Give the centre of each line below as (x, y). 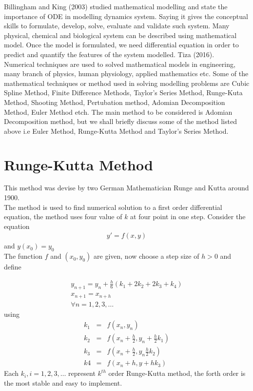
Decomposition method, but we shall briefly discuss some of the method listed (120, 121)
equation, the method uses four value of (63, 216)
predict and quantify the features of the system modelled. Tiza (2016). (109, 54)
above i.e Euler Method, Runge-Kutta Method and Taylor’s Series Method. (116, 131)
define (13, 267)
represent (82, 373)
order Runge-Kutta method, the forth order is (177, 373)
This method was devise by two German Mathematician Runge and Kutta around (126, 188)
